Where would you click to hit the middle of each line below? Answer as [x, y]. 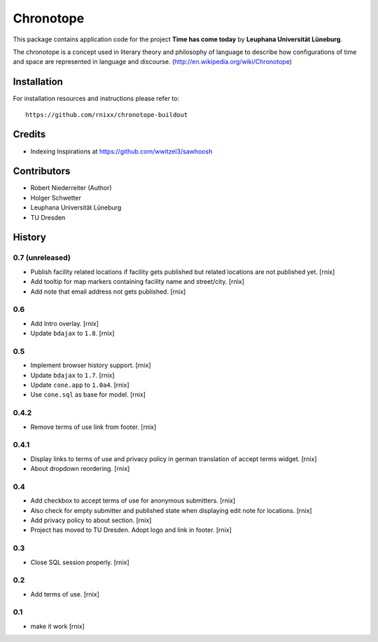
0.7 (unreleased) [42, 258]
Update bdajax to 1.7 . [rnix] [72, 375]
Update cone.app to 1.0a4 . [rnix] [80, 385]
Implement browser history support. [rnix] [91, 365]
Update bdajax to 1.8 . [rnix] [72, 334]
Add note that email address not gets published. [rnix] [108, 292]
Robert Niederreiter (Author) [71, 188]
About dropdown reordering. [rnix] [80, 469]
